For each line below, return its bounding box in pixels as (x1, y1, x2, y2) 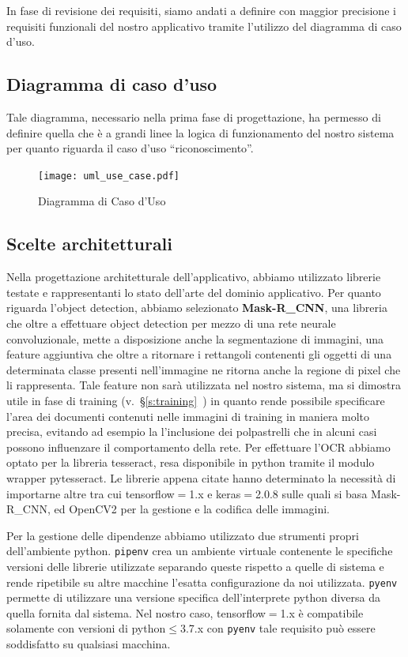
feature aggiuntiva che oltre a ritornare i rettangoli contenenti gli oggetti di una (6, 346, 392, 362)
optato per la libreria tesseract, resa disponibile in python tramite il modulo (6, 454, 375, 471)
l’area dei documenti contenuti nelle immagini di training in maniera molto (6, 407, 370, 424)
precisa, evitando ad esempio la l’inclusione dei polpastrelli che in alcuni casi (6, 423, 377, 440)
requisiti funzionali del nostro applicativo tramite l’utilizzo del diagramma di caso (6, 17, 402, 34)
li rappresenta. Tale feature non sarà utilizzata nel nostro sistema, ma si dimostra (6, 377, 401, 393)
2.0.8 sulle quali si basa (255, 485, 368, 501)
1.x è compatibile (280, 604, 364, 621)
